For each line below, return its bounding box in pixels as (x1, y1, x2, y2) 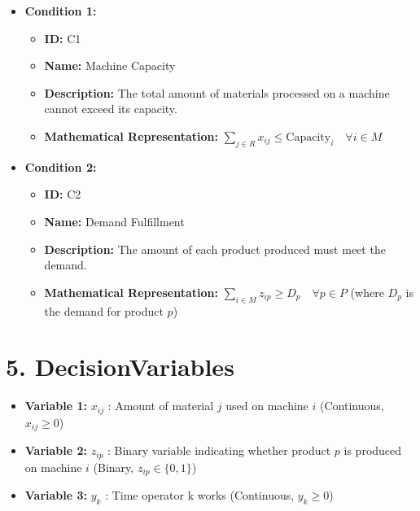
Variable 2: (24, 442, 88, 459)
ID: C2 (44, 186, 81, 203)
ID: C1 (44, 29, 81, 46)
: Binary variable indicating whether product (107, 442, 331, 459)
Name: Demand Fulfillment (44, 212, 185, 229)
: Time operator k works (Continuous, (105, 487, 295, 504)
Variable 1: (24, 397, 88, 414)
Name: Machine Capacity (44, 57, 176, 74)
